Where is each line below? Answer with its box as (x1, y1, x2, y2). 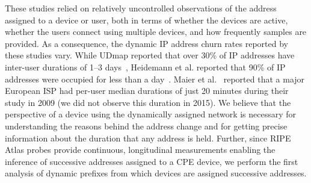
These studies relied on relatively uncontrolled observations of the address (5, 2, 277, 14)
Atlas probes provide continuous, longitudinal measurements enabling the (5, 143, 276, 156)
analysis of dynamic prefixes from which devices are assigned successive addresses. (5, 167, 307, 179)
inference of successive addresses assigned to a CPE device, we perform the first (5, 155, 298, 167)
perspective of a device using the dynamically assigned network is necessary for (5, 108, 297, 120)
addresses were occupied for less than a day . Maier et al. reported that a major (5, 72, 305, 85)
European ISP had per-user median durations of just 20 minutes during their (5, 84, 289, 97)
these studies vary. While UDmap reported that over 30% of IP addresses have (5, 49, 295, 61)
